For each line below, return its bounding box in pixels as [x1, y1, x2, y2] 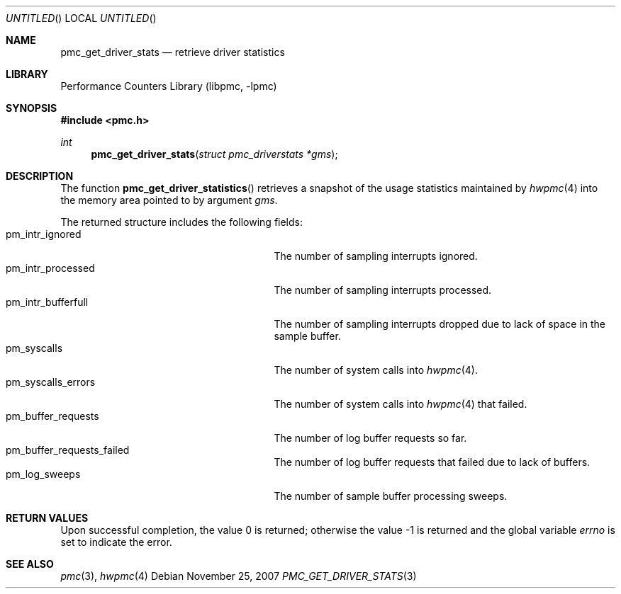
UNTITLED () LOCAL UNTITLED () [6, 12, 157, 24]
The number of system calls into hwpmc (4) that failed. [274, 398, 527, 410]
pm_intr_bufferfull [6, 296, 89, 308]
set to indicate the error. [60, 536, 172, 548]
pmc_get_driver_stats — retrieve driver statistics [60, 46, 285, 58]
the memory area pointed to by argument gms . [60, 194, 278, 206]
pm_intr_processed [6, 262, 95, 274]
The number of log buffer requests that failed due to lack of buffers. [274, 456, 591, 468]
